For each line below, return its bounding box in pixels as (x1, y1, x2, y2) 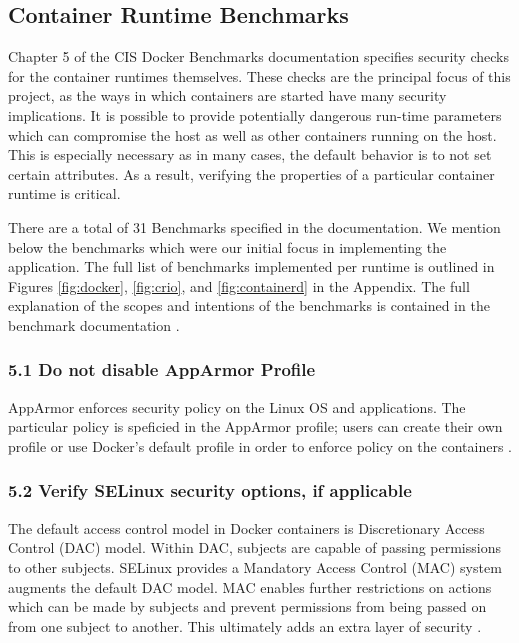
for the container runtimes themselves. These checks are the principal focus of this (8, 65, 511, 86)
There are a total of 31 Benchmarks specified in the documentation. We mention (8, 216, 501, 237)
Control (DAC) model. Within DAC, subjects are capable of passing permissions (8, 537, 501, 558)
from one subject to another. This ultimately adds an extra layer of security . (8, 615, 482, 636)
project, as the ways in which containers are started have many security (8, 85, 447, 106)
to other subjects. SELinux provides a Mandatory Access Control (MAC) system (8, 556, 502, 577)
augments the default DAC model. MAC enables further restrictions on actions (8, 576, 492, 597)
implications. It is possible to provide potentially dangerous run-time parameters (8, 104, 502, 125)
